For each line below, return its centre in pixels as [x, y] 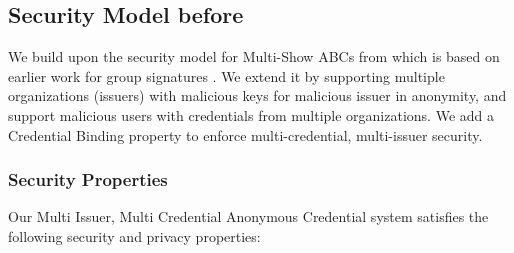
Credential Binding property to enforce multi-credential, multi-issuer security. [245, 134]
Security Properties [88, 179]
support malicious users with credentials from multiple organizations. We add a [251, 114]
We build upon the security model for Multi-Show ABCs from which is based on [254, 56]
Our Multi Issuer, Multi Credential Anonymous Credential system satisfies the [248, 216]
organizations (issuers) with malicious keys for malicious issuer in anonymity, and [257, 95]
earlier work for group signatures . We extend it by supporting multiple [226, 75]
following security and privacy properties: [134, 235]
